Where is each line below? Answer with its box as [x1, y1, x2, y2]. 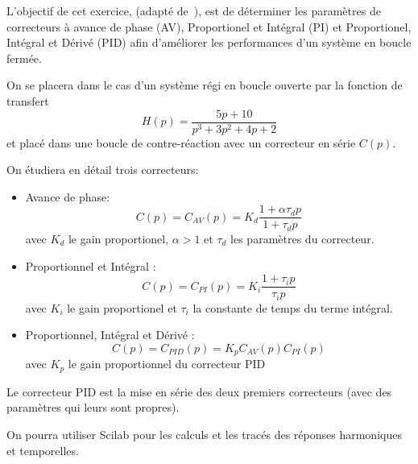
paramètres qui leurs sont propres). [6, 399, 180, 416]
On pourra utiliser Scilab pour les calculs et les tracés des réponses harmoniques [6, 425, 402, 442]
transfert [6, 92, 49, 109]
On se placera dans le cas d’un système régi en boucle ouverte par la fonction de [6, 77, 403, 93]
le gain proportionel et [67, 299, 177, 316]
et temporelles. [6, 441, 79, 458]
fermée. [6, 49, 42, 66]
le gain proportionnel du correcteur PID [68, 355, 266, 372]
